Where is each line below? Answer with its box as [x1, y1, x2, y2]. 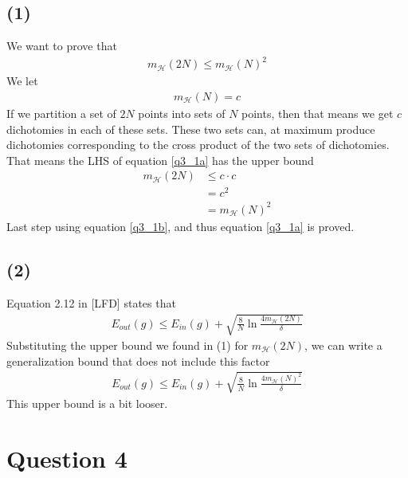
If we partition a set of [6, 104, 116, 121]
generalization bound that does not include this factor [6, 352, 270, 369]
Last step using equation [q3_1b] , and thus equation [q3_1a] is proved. [6, 218, 355, 234]
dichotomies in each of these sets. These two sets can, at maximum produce [6, 120, 375, 137]
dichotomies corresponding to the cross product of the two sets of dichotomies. [6, 136, 390, 153]
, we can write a [304, 336, 382, 353]
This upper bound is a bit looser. [6, 394, 168, 411]
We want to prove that [6, 37, 117, 54]
